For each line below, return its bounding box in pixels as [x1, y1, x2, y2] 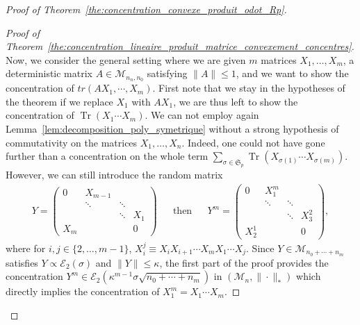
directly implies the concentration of [6, 284, 160, 299]
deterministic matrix [6, 66, 92, 81]
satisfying [147, 66, 188, 81]
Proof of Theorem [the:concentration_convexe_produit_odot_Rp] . [6, 2, 287, 16]
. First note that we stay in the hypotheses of [152, 81, 345, 95]
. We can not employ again [145, 108, 259, 122]
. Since [246, 240, 275, 255]
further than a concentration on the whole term [6, 149, 208, 163]
